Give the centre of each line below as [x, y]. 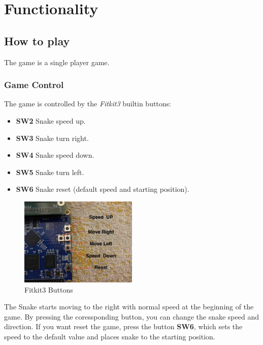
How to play [37, 40]
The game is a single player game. [57, 62]
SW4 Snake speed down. [55, 155]
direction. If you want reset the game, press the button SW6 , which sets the [123, 326]
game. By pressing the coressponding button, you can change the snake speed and [131, 316]
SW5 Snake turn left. [50, 172]
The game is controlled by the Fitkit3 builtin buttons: [88, 104]
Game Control [34, 85]
